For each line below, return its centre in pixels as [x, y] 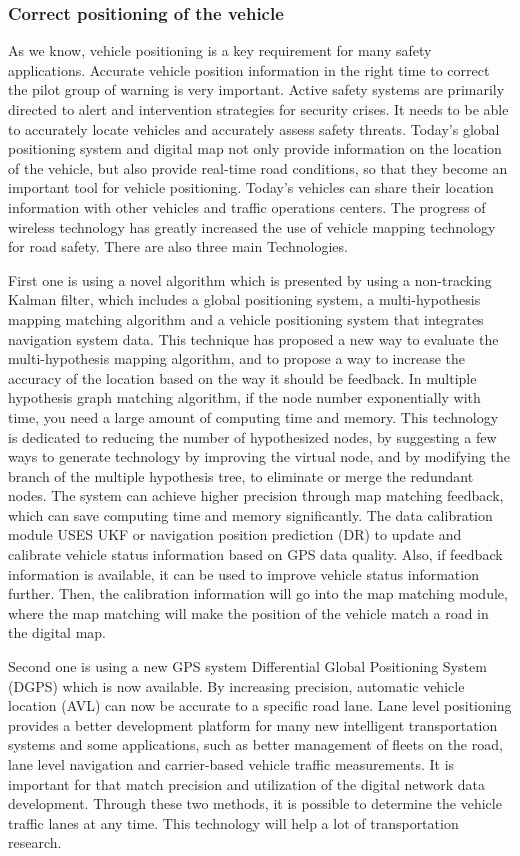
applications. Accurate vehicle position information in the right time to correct [249, 69]
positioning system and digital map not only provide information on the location [255, 148]
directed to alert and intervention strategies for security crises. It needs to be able [258, 109]
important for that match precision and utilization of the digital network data [247, 783]
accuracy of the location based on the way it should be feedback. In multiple [242, 377]
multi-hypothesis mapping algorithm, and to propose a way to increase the [236, 358]
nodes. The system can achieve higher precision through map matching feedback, [256, 495]
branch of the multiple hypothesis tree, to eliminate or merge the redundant [241, 475]
